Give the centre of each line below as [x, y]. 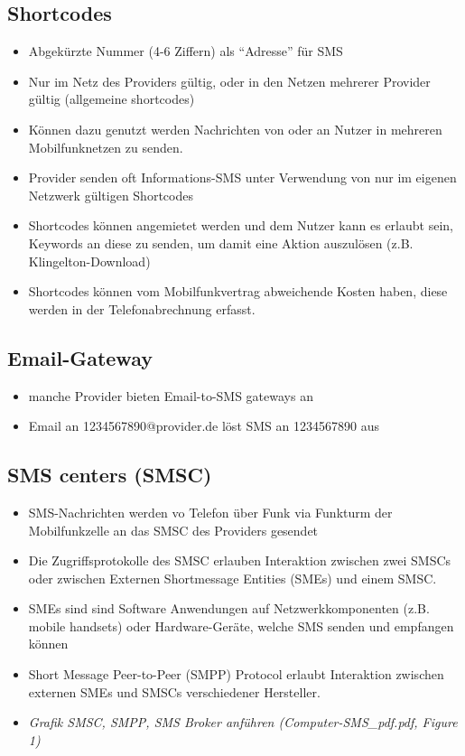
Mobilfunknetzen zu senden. [106, 147]
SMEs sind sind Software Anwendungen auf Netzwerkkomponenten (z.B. [229, 608]
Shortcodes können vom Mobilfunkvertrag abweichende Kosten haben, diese [238, 291]
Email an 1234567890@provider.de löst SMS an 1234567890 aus [204, 426]
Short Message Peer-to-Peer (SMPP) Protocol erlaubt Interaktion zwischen [236, 674]
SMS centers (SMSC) [110, 475]
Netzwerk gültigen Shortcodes [111, 195]
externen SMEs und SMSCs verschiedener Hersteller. [174, 691]
